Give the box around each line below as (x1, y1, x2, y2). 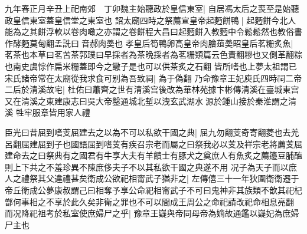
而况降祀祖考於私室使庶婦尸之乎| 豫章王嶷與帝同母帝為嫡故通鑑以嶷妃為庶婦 (5, 207, 299, 219)
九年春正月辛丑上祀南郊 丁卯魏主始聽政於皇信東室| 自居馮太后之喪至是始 (5, 2, 291, 14)
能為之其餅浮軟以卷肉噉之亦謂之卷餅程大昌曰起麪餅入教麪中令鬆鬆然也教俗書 (5, 25, 302, 38)
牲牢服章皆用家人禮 (15, 106, 90, 118)
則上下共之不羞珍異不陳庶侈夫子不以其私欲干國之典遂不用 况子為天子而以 (5, 160, 289, 173)
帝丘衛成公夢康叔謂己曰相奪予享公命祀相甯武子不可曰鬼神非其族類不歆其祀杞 (5, 183, 302, 196)
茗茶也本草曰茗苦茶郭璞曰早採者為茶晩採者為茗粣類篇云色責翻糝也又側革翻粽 (5, 48, 302, 61)
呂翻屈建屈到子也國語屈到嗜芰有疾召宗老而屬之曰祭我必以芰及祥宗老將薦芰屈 (5, 137, 302, 150)
